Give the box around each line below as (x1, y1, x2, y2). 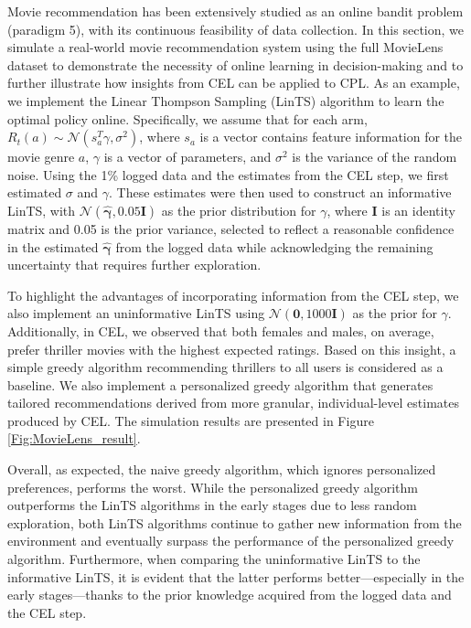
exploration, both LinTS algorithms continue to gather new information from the (7, 513, 462, 532)
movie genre (7, 147, 75, 166)
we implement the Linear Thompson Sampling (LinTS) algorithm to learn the (7, 90, 444, 110)
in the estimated (7, 237, 99, 256)
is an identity (381, 200, 455, 219)
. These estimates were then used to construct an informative (109, 183, 452, 202)
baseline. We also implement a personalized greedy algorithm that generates (7, 375, 434, 394)
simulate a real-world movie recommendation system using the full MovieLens (7, 37, 444, 57)
